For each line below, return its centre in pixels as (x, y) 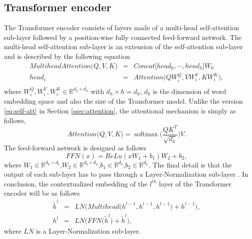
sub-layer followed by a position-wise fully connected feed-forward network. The (123, 37)
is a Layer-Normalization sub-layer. (88, 230)
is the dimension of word (189, 91)
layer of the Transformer (195, 183)
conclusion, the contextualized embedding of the (76, 183)
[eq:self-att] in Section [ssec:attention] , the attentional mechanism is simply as (120, 110)
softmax (146, 135)
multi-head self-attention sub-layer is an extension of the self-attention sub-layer (124, 46)
